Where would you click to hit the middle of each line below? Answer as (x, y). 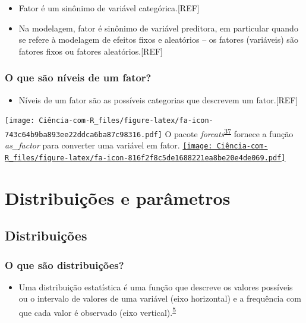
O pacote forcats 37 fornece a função (229, 132)
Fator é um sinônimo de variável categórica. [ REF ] (109, 8)
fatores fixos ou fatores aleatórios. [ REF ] (91, 51)
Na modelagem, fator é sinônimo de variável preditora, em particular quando (158, 28)
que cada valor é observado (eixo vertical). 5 (97, 311)
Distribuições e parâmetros (118, 197)
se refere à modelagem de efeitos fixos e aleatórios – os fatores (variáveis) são (158, 39)
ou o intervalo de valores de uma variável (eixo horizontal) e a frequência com (160, 298)
